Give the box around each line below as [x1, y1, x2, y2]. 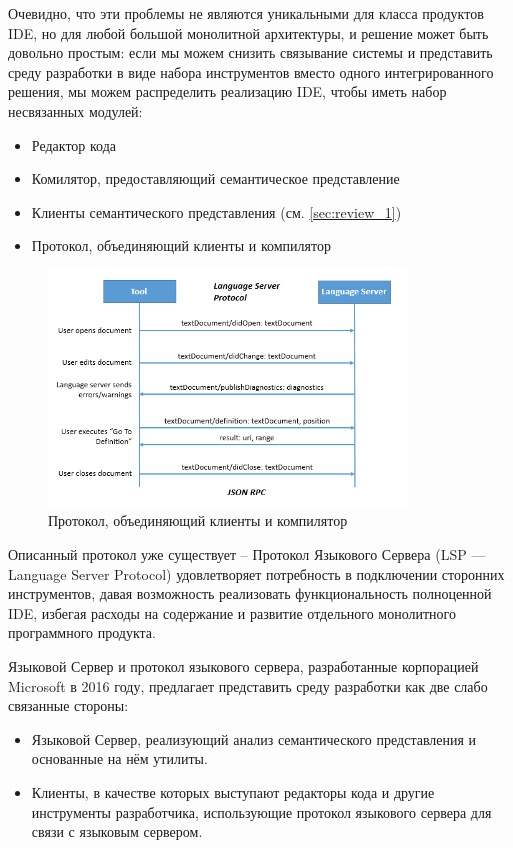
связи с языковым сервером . [31, 821, 203, 842]
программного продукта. [8, 622, 156, 643]
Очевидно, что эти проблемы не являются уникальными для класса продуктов [8, 3, 484, 23]
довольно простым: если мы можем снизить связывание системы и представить [8, 42, 493, 63]
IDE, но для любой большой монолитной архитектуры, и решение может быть [8, 22, 489, 43]
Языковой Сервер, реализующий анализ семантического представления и [31, 728, 477, 749]
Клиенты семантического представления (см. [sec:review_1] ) [31, 201, 402, 222]
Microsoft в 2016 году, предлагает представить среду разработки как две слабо [8, 675, 488, 696]
